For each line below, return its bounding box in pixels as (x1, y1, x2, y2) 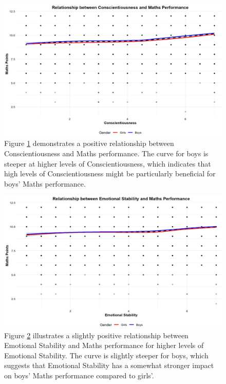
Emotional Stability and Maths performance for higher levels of (4, 340, 204, 351)
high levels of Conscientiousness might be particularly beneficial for (4, 168, 216, 179)
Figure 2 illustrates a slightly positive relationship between (4, 330, 189, 340)
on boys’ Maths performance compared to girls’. (4, 370, 154, 380)
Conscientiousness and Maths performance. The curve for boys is (4, 148, 209, 158)
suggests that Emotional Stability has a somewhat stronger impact (4, 360, 214, 371)
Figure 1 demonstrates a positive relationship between (4, 138, 174, 149)
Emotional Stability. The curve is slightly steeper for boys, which (4, 350, 209, 360)
